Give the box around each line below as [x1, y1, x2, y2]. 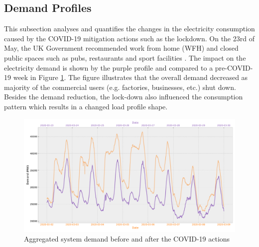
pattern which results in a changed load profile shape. [4, 101, 168, 111]
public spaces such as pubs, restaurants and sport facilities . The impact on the [4, 52, 246, 63]
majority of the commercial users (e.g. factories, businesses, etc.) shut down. [4, 82, 236, 92]
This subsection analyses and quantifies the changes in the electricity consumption [4, 23, 255, 34]
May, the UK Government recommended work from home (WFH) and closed [4, 43, 239, 53]
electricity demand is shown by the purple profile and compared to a [4, 62, 213, 73]
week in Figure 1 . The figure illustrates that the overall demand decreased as [13, 72, 248, 82]
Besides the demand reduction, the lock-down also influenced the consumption [4, 91, 243, 102]
